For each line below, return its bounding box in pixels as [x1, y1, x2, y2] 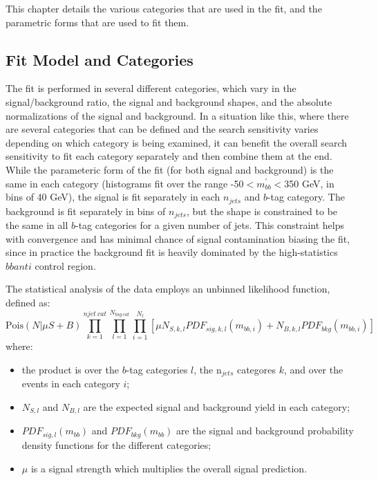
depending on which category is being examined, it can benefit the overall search [6, 135, 348, 149]
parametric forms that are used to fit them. [6, 15, 189, 29]
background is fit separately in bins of [6, 203, 166, 218]
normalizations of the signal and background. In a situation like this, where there [6, 108, 349, 122]
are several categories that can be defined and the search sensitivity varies [6, 122, 319, 136]
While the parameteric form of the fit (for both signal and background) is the [6, 162, 334, 176]
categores [236, 362, 276, 376]
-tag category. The [267, 190, 345, 204]
